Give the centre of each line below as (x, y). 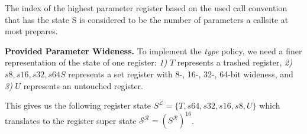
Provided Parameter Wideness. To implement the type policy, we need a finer (153, 50)
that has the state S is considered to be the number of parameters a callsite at (147, 19)
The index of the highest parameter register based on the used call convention (146, 8)
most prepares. (31, 31)
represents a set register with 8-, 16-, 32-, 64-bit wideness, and (181, 73)
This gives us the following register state (78, 105)
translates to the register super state (71, 120)
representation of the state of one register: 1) (86, 62)
